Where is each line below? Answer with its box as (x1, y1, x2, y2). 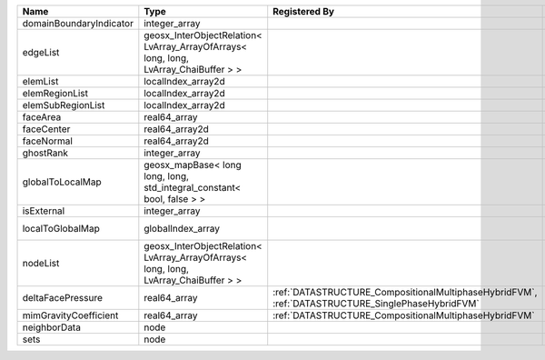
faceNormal (22, 135, 73, 147)
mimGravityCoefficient (22, 309, 119, 322)
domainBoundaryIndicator (22, 17, 134, 29)
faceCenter (22, 123, 71, 135)
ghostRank (22, 146, 68, 159)
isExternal (22, 205, 65, 217)
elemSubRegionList (22, 99, 105, 111)
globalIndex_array (144, 223, 221, 235)
